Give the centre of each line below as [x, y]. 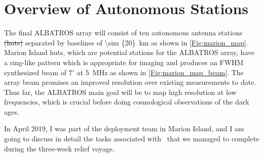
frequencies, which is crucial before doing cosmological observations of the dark [127, 102]
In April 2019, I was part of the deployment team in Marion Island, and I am [124, 128]
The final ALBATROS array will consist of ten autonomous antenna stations [123, 33]
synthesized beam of [35, 72]
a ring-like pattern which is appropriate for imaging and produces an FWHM [124, 62]
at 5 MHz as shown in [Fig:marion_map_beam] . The [160, 72]
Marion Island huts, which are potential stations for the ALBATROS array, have [129, 52]
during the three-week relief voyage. [59, 148]
